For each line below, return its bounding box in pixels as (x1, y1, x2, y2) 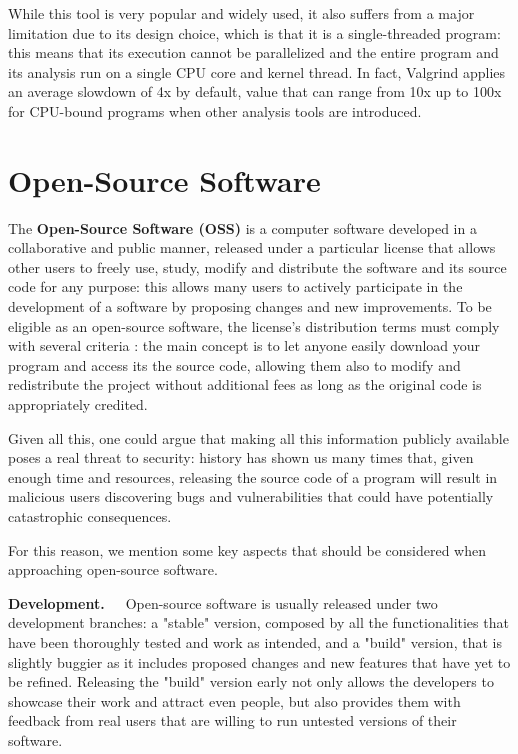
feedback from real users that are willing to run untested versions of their (8, 710, 457, 731)
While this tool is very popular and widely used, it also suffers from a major (8, 3, 475, 23)
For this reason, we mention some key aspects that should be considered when (8, 539, 486, 560)
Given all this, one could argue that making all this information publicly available (8, 427, 509, 448)
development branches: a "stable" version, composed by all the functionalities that (8, 612, 509, 633)
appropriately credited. (8, 394, 148, 415)
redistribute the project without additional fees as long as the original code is (8, 374, 482, 395)
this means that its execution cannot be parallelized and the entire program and (8, 42, 499, 63)
